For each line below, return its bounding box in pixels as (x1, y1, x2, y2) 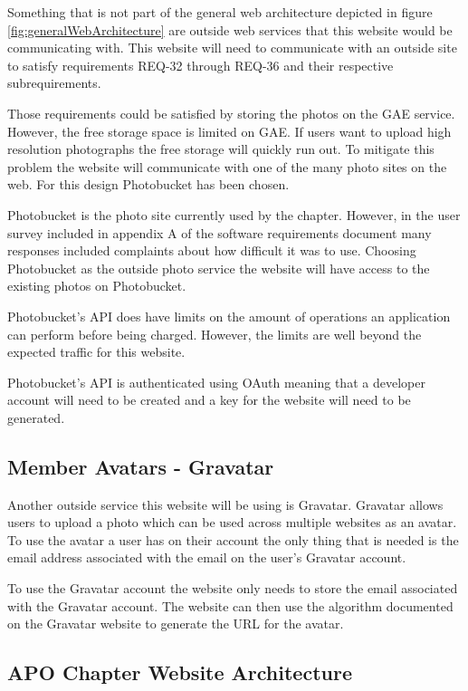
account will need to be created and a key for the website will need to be (7, 390, 411, 409)
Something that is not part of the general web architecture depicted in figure (7, 3, 433, 21)
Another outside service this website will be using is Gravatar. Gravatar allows (7, 494, 444, 513)
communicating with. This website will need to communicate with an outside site (7, 38, 457, 57)
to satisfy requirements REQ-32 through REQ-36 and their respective (7, 55, 394, 74)
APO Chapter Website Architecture (7, 658, 352, 686)
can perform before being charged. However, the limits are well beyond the (7, 324, 422, 343)
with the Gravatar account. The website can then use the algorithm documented (7, 596, 454, 615)
